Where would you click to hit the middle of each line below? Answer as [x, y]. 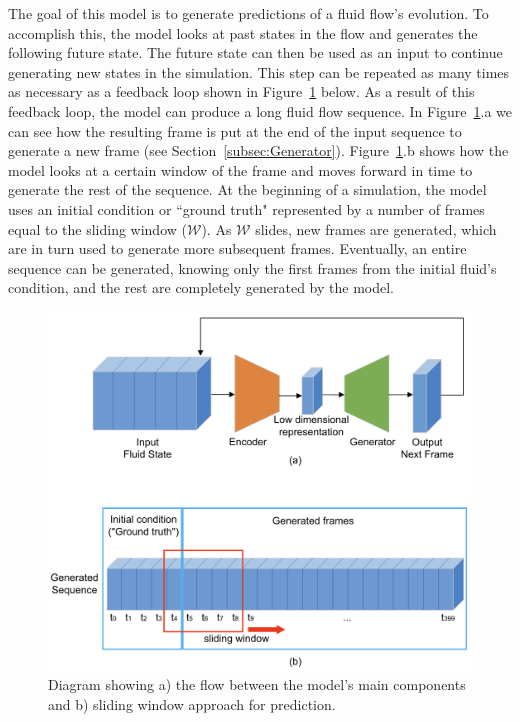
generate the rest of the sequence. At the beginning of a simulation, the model [247, 189]
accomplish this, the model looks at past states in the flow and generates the [243, 32]
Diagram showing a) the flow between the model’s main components [257, 684]
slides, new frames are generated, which [376, 228]
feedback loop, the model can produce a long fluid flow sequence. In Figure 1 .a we [260, 110]
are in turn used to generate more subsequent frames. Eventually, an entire [237, 248]
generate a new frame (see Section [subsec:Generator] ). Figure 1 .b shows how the [258, 150]
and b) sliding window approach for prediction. [192, 704]
